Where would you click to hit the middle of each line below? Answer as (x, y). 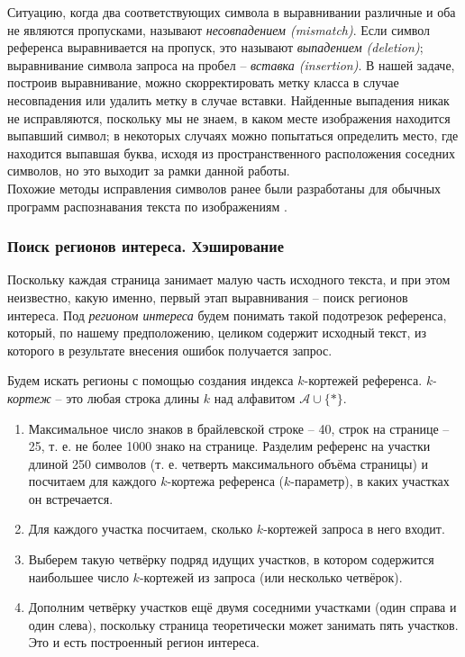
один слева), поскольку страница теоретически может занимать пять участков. (243, 624)
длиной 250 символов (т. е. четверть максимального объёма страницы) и (228, 463)
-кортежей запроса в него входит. (354, 529)
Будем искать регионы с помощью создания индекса (150, 380)
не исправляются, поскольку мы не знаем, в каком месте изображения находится (229, 117)
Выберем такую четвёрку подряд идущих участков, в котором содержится (231, 559)
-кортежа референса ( (226, 481)
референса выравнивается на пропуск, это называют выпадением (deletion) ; (215, 47)
